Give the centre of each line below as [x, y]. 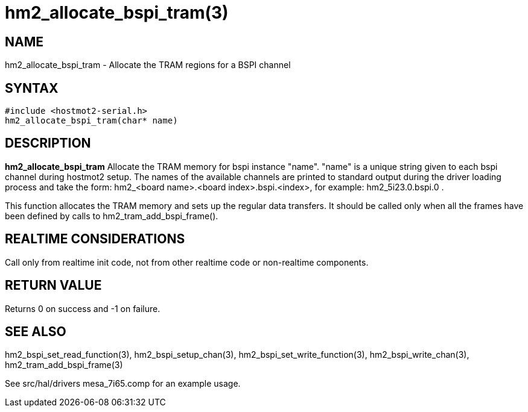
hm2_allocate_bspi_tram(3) [117, 13]
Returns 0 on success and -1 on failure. [83, 308]
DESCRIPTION [48, 143]
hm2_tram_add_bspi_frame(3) [64, 365]
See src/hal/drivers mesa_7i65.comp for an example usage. [123, 384]
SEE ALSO [36, 331]
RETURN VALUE [53, 286]
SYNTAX [32, 88]
